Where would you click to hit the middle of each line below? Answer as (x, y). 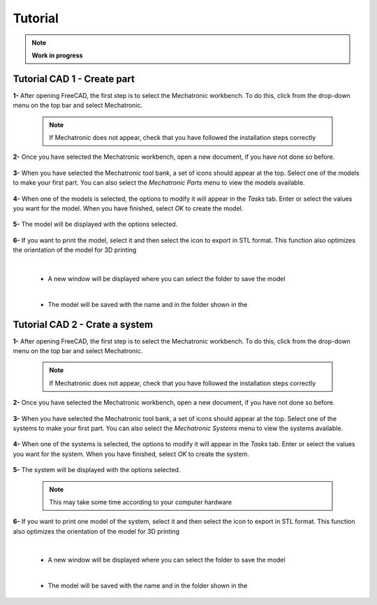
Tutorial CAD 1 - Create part (74, 79)
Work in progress (57, 55)
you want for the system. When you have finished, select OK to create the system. (131, 454)
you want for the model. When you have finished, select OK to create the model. (128, 208)
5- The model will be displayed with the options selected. (95, 225)
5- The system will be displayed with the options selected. (97, 470)
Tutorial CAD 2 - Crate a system (83, 324)
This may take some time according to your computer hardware (141, 502)
